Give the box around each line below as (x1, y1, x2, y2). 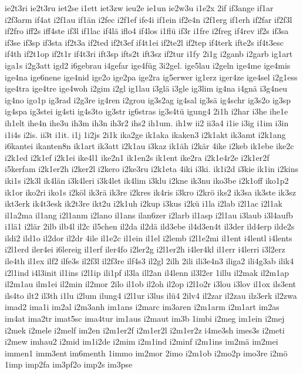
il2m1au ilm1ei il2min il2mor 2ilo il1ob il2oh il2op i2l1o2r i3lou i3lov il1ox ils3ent (5, 278, 297, 290)
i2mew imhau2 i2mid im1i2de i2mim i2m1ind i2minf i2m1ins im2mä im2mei (5, 335, 278, 348)
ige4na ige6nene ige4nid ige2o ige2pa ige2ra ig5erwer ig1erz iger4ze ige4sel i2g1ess (5, 70, 298, 83)
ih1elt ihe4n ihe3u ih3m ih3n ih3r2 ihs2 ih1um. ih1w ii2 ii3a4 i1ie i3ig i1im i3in (5, 116, 289, 129)
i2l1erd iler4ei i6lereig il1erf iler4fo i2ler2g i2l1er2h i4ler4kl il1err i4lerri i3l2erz (5, 243, 285, 255)
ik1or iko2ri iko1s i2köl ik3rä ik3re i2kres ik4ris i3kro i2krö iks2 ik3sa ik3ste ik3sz (5, 186, 296, 198)
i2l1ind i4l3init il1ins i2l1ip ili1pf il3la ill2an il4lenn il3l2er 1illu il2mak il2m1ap (5, 266, 289, 278)
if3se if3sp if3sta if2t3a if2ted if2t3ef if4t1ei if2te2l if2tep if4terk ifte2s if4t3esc (5, 36, 284, 48)
